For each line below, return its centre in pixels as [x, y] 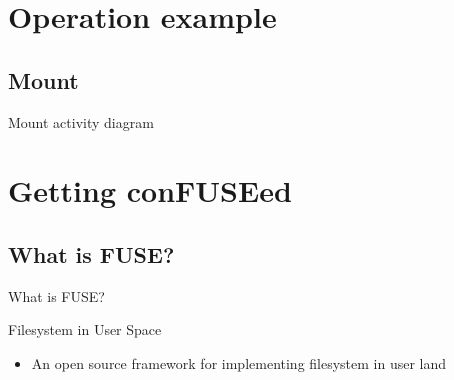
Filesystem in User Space [85, 329]
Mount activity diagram [81, 121]
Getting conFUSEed [150, 190]
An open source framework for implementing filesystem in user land [239, 362]
